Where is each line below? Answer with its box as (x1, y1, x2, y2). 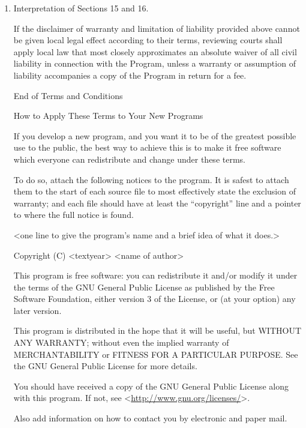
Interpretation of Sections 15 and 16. (13, 2, 149, 14)
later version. (13, 304, 62, 316)
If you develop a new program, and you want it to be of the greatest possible (13, 129, 296, 142)
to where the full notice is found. (13, 208, 134, 221)
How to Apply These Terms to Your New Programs (13, 109, 203, 122)
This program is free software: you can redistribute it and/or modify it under (13, 269, 298, 282)
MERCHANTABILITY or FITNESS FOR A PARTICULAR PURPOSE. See (13, 348, 298, 360)
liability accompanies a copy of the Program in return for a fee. (13, 68, 247, 81)
